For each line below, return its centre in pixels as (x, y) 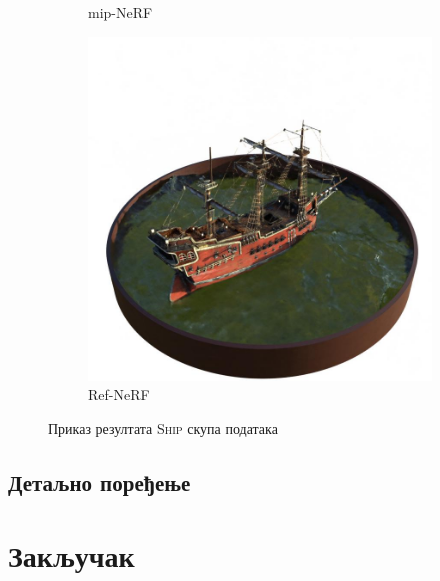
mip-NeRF (120, 12)
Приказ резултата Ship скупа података (163, 427)
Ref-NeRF (119, 394)
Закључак (71, 555)
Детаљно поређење (99, 481)
